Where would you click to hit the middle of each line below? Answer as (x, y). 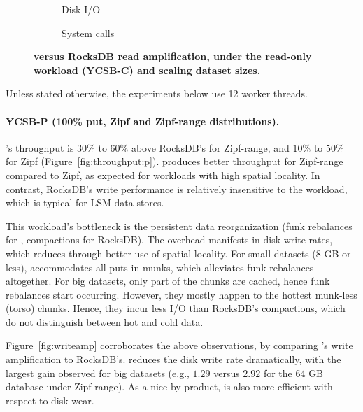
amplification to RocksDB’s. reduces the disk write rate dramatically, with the (173, 359)
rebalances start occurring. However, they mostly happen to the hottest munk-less (181, 294)
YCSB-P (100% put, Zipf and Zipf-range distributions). (143, 121)
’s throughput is (40, 147)
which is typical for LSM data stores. (85, 203)
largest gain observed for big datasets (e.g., (98, 372)
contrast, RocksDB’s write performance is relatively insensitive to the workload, (177, 189)
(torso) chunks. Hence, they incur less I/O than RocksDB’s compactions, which (176, 308)
